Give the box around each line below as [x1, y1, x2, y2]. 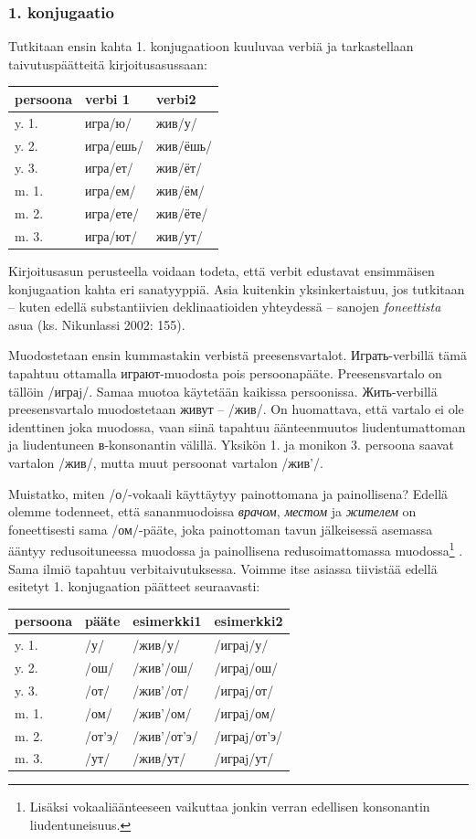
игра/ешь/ [85, 135, 143, 154]
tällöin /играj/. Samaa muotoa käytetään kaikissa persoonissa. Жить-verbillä [8, 381, 438, 400]
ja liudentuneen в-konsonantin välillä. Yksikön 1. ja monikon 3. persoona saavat [8, 435, 455, 454]
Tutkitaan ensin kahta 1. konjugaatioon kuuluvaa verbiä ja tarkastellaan [8, 37, 414, 56]
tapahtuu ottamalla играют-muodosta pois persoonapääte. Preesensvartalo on [8, 364, 442, 383]
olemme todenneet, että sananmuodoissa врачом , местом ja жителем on [8, 502, 417, 521]
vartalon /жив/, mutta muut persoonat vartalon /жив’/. [8, 453, 323, 472]
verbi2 [155, 89, 196, 108]
